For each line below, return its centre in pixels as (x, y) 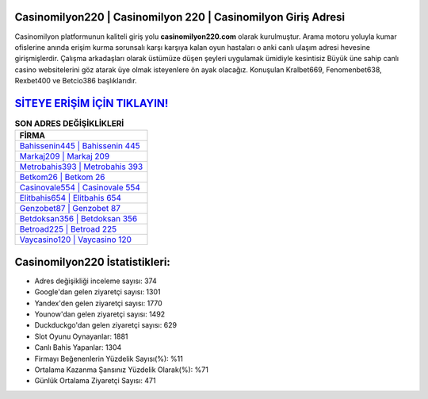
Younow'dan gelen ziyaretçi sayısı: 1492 (100, 314)
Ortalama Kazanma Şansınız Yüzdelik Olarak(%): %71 (122, 370)
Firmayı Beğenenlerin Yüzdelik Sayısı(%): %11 (109, 359)
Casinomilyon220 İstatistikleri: (92, 262)
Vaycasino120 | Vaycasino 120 (76, 240)
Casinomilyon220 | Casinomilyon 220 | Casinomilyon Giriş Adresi (180, 17)
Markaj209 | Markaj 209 (65, 156)
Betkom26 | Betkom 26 (63, 177)
